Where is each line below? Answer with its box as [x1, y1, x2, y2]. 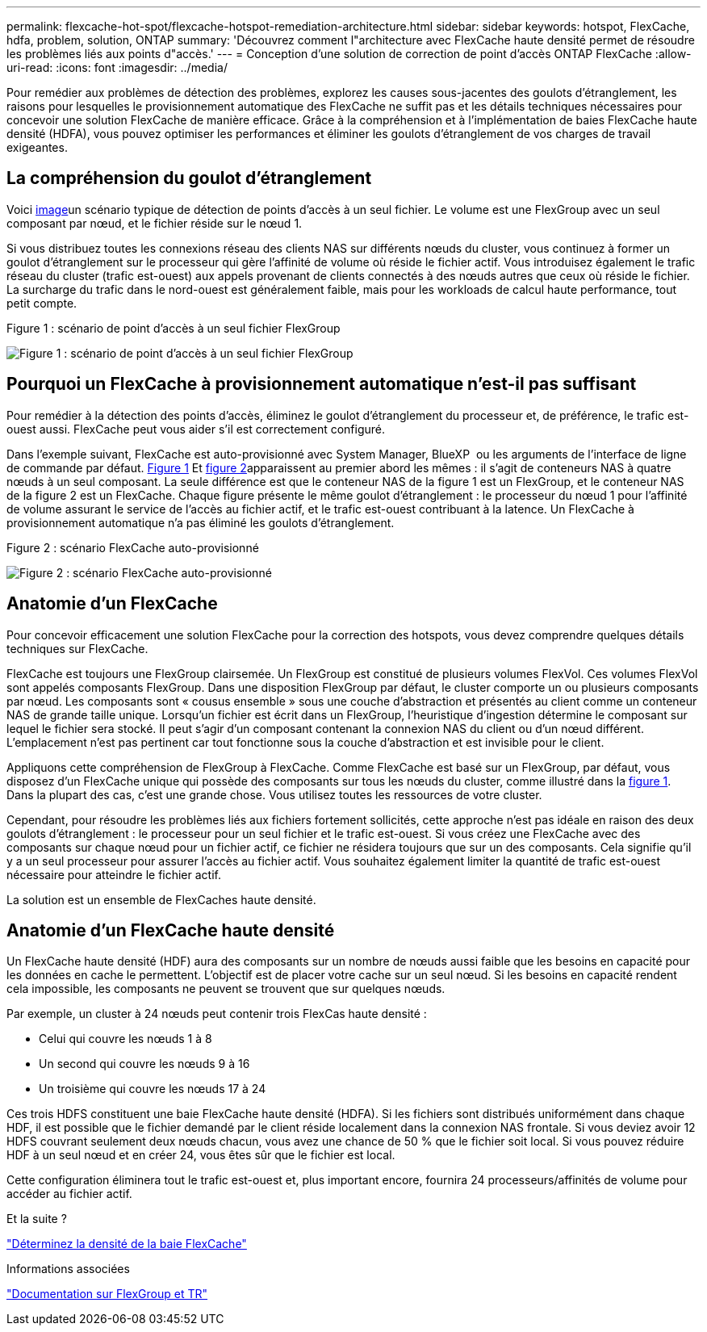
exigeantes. [6, 140, 68, 154]
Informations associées [6, 1262, 130, 1276]
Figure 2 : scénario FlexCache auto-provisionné [6, 540, 259, 555]
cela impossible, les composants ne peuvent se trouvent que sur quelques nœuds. [6, 982, 446, 996]
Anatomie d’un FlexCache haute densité [6, 919, 335, 940]
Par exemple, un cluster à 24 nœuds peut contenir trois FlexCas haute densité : [6, 1007, 427, 1021]
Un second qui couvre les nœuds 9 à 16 [39, 1057, 250, 1071]
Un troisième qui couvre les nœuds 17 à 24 [39, 1082, 266, 1096]
